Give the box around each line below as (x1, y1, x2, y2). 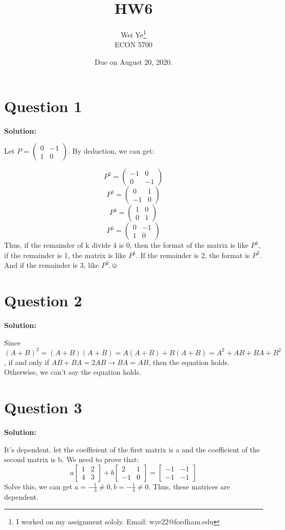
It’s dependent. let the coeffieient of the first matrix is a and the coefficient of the (4, 444, 260, 454)
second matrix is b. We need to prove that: (4, 454, 139, 465)
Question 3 (4, 397, 82, 418)
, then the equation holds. (148, 356, 230, 367)
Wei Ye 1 (121, 28, 146, 40)
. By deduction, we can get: (68, 145, 155, 156)
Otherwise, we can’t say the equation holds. (4, 367, 142, 377)
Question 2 (4, 290, 82, 311)
